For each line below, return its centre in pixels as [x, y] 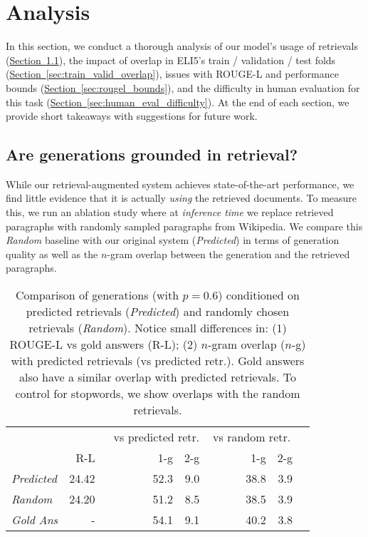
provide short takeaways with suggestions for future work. [132, 116]
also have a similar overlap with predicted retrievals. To [158, 377]
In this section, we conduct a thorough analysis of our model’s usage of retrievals [182, 46]
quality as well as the [52, 254]
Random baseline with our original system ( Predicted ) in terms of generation [173, 240]
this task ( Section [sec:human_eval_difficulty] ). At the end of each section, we [178, 102]
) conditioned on [259, 295]
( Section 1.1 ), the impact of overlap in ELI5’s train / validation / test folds [171, 60]
